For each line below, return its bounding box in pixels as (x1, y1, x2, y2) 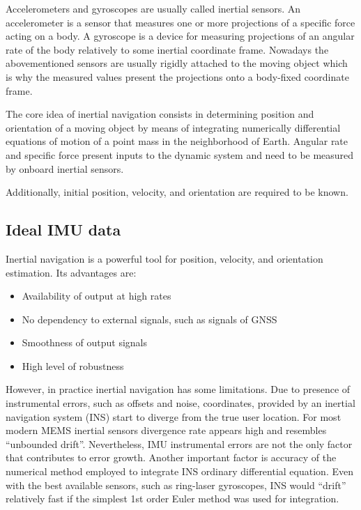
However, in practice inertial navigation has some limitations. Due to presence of (6, 382, 351, 396)
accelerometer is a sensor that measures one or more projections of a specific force (6, 15, 355, 29)
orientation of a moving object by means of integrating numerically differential (6, 120, 341, 134)
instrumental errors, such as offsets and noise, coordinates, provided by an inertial (6, 396, 355, 410)
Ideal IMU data (6, 219, 121, 240)
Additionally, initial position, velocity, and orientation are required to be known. (6, 185, 348, 199)
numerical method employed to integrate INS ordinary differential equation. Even (6, 464, 353, 479)
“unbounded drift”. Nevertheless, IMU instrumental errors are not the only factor (6, 436, 353, 451)
